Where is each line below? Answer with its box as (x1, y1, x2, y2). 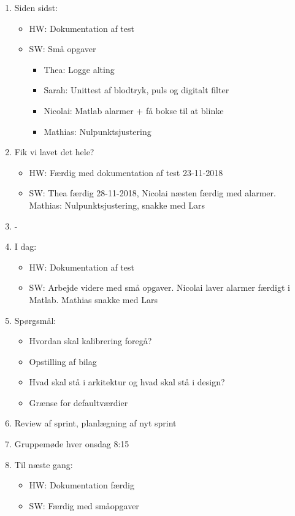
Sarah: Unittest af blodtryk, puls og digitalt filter (44, 83, 229, 96)
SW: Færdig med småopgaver (29, 499, 139, 512)
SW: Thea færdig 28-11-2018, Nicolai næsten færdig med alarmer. (29, 187, 276, 199)
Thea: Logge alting (44, 63, 115, 75)
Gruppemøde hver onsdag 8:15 (14, 437, 129, 450)
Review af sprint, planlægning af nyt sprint (14, 417, 177, 429)
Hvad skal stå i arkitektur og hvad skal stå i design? (29, 375, 225, 388)
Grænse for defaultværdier (29, 396, 128, 409)
